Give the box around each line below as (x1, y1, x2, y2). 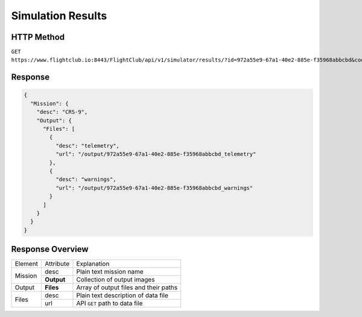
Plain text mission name (76, 268, 144, 276)
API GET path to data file (76, 299, 143, 307)
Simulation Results (11, 9, 107, 22)
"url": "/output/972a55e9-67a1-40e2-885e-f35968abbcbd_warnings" (55, 184, 253, 191)
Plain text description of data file (76, 291, 168, 300)
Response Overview (11, 244, 89, 254)
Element (14, 260, 39, 268)
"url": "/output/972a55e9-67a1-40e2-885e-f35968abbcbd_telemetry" (55, 151, 256, 158)
